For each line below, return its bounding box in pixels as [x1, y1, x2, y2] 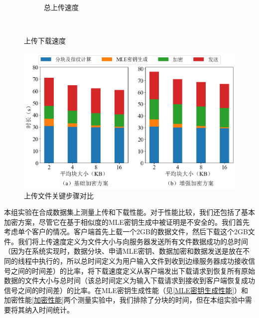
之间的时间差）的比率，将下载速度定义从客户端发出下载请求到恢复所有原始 [10, 265, 255, 276]
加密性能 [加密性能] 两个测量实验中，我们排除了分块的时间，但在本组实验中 [4, 295, 245, 305]
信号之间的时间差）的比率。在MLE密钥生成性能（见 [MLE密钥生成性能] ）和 [4, 285, 249, 295]
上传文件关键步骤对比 [24, 190, 94, 200]
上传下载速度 [24, 35, 66, 46]
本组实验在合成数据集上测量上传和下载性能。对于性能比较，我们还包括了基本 [4, 207, 255, 217]
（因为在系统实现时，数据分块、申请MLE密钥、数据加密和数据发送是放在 [4, 246, 243, 256]
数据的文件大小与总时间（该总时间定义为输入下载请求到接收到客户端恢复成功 [4, 275, 255, 286]
